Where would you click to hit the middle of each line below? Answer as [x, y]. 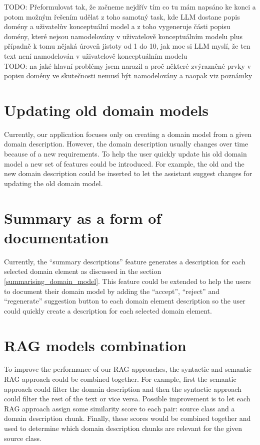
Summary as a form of [83, 217]
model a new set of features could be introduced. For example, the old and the [124, 163]
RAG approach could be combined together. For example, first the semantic [120, 379]
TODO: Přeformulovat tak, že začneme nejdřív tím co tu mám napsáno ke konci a [130, 7]
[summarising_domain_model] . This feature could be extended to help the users [127, 281]
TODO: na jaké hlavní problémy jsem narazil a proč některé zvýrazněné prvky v [128, 65]
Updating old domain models [106, 110]
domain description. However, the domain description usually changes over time [126, 144]
